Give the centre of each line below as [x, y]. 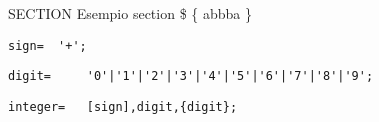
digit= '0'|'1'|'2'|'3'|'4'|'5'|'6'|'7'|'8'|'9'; [191, 76]
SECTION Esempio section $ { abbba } [130, 13]
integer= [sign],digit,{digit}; [123, 106]
